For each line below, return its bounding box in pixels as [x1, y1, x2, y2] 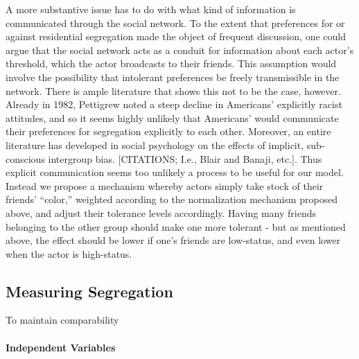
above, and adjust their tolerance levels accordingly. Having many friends [6, 205, 317, 220]
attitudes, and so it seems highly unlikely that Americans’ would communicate [6, 110, 339, 125]
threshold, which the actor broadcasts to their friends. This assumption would [6, 56, 337, 71]
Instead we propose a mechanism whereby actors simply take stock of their [6, 178, 324, 193]
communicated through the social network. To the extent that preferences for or [6, 15, 345, 30]
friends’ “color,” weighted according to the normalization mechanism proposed [6, 192, 338, 207]
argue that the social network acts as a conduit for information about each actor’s [6, 42, 354, 57]
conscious [6, 151, 45, 166]
